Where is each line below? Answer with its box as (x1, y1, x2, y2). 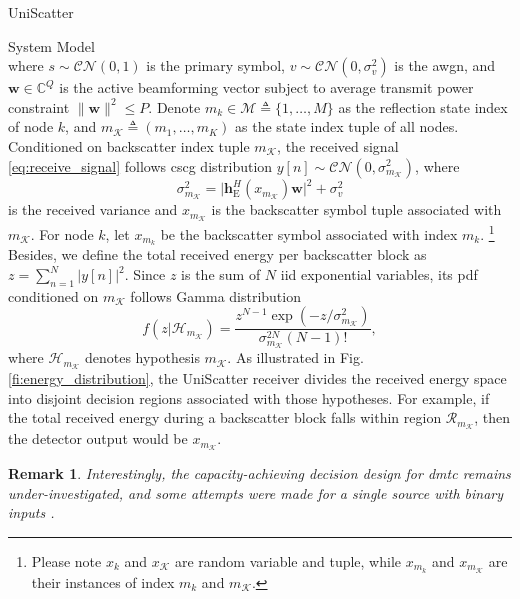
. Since (124, 264, 166, 285)
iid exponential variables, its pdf (280, 264, 478, 285)
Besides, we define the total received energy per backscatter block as (8, 244, 427, 265)
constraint (8, 96, 70, 117)
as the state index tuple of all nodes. (235, 116, 459, 137)
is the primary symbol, (146, 55, 285, 76)
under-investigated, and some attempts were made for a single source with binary (8, 482, 504, 503)
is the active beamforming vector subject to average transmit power (59, 77, 474, 98)
